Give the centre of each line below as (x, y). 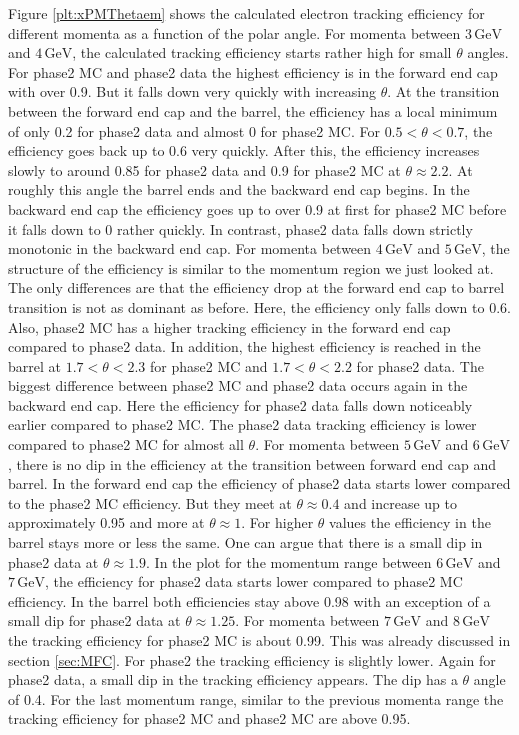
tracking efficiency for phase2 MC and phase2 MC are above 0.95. (209, 718)
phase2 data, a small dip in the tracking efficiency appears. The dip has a (233, 679)
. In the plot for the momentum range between (289, 561)
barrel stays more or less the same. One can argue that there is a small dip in (245, 542)
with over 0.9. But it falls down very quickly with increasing (192, 91)
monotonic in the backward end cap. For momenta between (190, 248)
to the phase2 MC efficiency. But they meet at (150, 502)
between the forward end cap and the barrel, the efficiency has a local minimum (253, 110)
